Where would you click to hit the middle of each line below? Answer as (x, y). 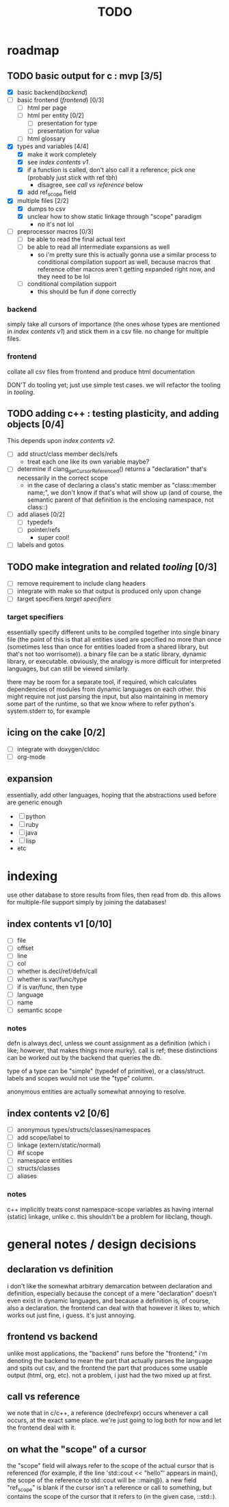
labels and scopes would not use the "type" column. (81, 1078)
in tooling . (21, 392)
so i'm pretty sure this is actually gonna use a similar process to (127, 254)
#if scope (30, 1153)
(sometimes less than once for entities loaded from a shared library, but (108, 647)
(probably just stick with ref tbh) (72, 177)
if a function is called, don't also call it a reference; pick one (111, 169)
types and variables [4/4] (53, 146)
